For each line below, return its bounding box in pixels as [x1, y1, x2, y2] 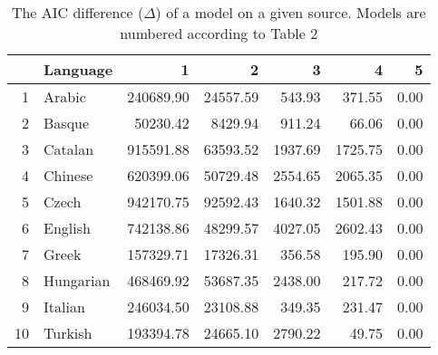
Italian [44, 296, 85, 317]
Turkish [44, 322, 92, 343]
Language [44, 59, 113, 80]
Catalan [44, 139, 94, 159]
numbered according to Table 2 [120, 23, 318, 43]
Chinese [44, 165, 93, 186]
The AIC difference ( [11, 2, 144, 23]
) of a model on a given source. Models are [155, 2, 426, 23]
